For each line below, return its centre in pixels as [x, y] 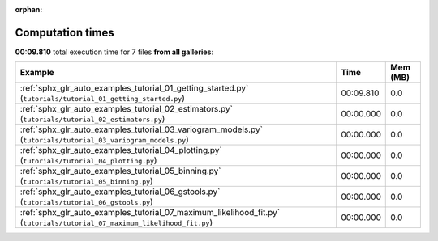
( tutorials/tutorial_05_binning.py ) [86, 181]
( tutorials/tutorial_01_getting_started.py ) [103, 99]
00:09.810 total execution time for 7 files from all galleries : [114, 52]
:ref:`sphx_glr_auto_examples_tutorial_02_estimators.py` [126, 109]
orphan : [29, 9]
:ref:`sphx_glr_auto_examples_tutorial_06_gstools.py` [120, 192]
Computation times [64, 32]
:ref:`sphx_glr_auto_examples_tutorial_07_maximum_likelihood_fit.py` [150, 213]
